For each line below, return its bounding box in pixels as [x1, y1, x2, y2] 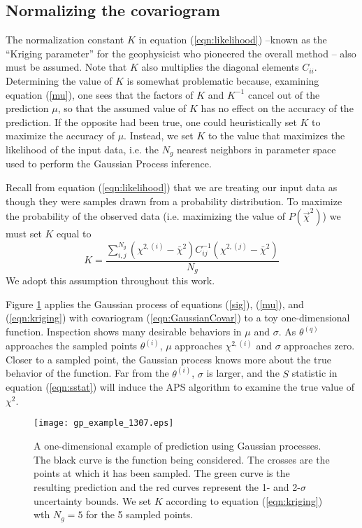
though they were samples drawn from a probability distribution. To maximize [6, 193, 342, 208]
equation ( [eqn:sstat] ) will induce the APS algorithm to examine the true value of [6, 380, 355, 394]
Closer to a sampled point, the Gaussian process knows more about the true [6, 352, 331, 366]
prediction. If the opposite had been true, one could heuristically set [6, 114, 297, 129]
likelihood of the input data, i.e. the [6, 141, 159, 156]
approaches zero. [284, 338, 355, 353]
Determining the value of [6, 73, 113, 88]
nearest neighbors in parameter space [177, 141, 336, 156]
